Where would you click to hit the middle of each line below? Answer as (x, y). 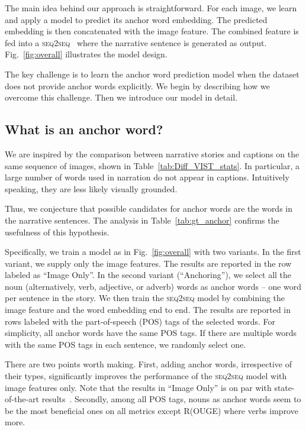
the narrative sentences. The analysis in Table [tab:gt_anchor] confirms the (142, 220)
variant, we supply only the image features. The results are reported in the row (148, 263)
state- (284, 387)
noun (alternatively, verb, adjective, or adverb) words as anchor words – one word (153, 286)
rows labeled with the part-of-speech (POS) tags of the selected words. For (140, 321)
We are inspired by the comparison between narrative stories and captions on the (152, 153)
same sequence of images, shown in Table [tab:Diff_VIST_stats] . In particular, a (152, 165)
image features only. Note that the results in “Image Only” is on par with (138, 387)
